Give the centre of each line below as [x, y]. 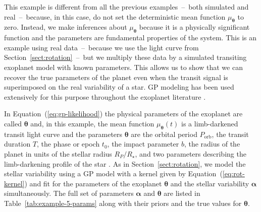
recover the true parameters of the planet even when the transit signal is [116, 77]
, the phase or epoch [68, 144]
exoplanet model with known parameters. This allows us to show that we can [123, 67]
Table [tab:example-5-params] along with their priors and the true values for [123, 203]
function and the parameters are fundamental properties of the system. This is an [130, 38]
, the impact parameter [143, 144]
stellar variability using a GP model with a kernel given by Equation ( [113, 173]
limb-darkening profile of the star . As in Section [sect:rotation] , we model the [125, 163]
